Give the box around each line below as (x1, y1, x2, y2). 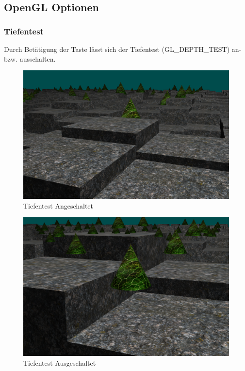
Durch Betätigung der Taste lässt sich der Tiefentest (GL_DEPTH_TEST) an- (4, 44, 242, 54)
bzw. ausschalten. (4, 53, 56, 64)
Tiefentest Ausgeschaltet (23, 357, 96, 368)
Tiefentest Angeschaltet (23, 200, 94, 210)
